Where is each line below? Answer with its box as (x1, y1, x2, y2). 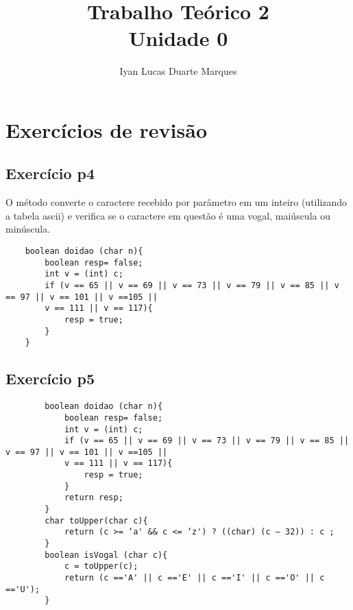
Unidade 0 (128, 24, 228, 52)
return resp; (64, 493, 123, 503)
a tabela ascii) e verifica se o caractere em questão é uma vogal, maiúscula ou (5, 208, 330, 222)
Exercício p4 (5, 163, 95, 184)
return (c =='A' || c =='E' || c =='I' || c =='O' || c (64, 573, 325, 583)
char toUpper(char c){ (45, 515, 148, 526)
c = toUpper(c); (64, 561, 138, 572)
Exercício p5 (5, 368, 95, 389)
